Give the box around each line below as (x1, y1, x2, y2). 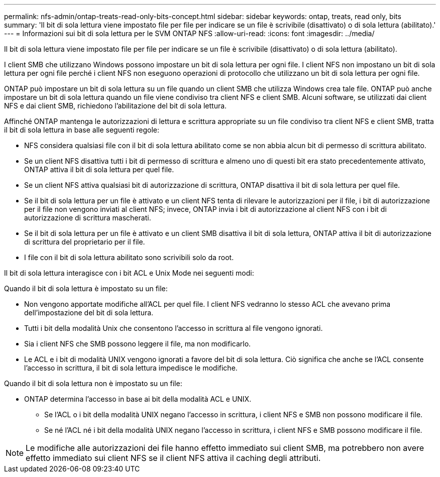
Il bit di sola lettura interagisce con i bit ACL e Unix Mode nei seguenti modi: (4, 269, 254, 277)
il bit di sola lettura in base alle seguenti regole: (4, 126, 160, 134)
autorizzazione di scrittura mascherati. (24, 213, 151, 222)
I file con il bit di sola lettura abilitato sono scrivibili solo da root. (24, 253, 234, 262)
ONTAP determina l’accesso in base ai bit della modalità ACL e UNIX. (24, 395, 252, 403)
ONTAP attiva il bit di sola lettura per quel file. (24, 165, 174, 174)
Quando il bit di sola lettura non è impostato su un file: (4, 379, 182, 388)
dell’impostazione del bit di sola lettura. (24, 308, 154, 317)
